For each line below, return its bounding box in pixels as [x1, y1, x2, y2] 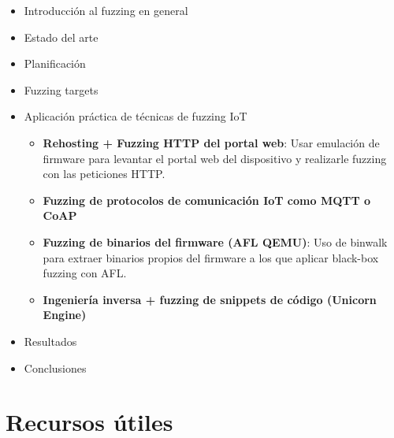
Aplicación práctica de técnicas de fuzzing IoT [24, 108, 247, 124]
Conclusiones [24, 359, 87, 376]
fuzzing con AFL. [43, 265, 127, 281]
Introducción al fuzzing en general [24, 2, 188, 18]
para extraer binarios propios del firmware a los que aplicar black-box [43, 249, 379, 265]
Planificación [24, 55, 86, 72]
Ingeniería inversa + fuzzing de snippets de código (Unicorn [43, 291, 377, 307]
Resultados [24, 332, 77, 349]
